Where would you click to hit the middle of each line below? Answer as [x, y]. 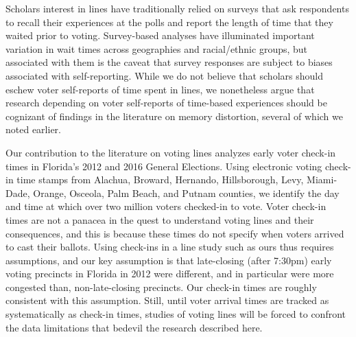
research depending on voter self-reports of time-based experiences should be [166, 103]
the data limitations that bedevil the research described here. [134, 327]
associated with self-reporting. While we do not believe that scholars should [164, 75]
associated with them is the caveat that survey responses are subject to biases [169, 62]
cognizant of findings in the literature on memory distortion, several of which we [174, 116]
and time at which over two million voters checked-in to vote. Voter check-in [166, 206]
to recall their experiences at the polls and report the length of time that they [169, 22]
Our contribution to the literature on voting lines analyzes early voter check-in [171, 152]
